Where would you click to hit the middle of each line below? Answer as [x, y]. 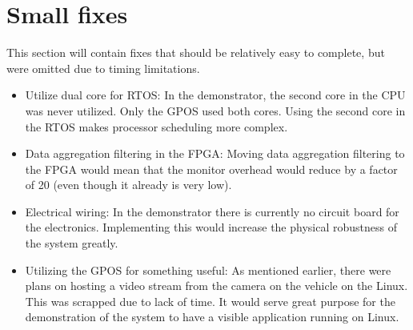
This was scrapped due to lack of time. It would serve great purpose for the [210, 301]
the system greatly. [72, 243]
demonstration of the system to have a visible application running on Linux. [212, 317]
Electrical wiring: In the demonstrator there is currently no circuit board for [212, 211]
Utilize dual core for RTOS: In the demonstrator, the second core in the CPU [215, 95]
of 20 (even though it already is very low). [128, 185]
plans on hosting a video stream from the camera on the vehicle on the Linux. [217, 286]
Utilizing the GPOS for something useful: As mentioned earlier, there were [208, 270]
